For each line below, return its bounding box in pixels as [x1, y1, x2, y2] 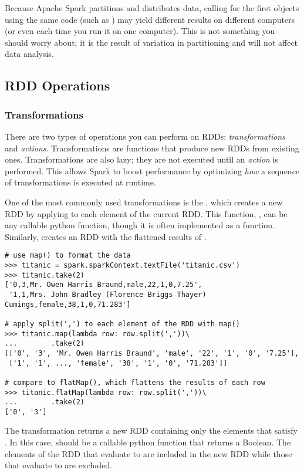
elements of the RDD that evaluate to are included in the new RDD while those [5, 447, 292, 460]
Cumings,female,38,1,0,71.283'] [5, 300, 131, 309]
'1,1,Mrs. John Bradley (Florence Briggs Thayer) [9, 290, 207, 299]
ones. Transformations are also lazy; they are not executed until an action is [5, 153, 278, 165]
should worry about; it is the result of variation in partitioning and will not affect [5, 36, 298, 48]
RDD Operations [5, 76, 110, 94]
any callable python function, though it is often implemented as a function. [5, 219, 275, 231]
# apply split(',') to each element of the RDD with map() [5, 319, 240, 328]
